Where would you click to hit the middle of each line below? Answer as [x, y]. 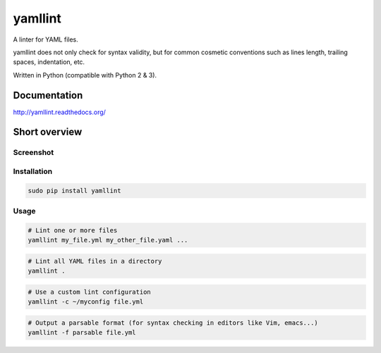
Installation [33, 171]
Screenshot [34, 153]
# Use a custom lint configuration [89, 292]
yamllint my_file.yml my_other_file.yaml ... [108, 240]
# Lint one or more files [73, 230]
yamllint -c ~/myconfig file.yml [86, 302]
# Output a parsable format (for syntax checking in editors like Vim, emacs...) [173, 323]
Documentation [48, 95]
